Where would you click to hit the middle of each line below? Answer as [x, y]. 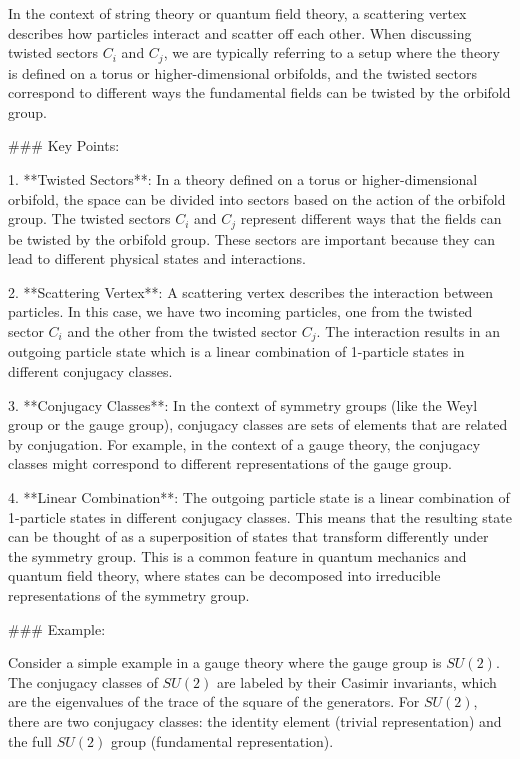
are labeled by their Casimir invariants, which [356, 681]
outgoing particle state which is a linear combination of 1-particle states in [236, 351]
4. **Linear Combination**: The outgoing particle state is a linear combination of [259, 497]
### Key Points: [64, 145]
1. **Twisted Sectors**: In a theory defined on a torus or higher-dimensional [243, 179]
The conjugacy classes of [83, 681]
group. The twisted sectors [89, 218]
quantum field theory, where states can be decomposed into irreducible [224, 575]
